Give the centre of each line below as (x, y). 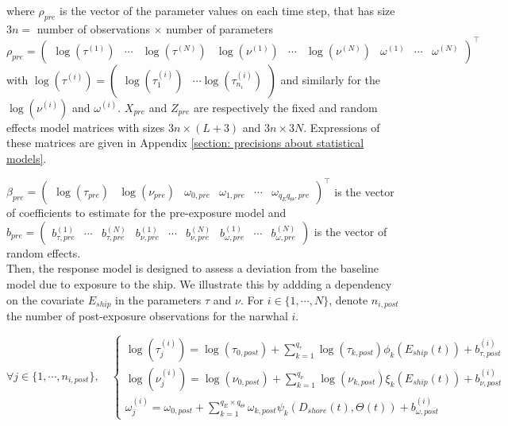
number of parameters (219, 28)
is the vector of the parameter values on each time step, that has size (227, 10)
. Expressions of (342, 127)
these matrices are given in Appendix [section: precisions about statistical (185, 143)
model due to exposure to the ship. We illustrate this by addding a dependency (199, 283)
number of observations (93, 28)
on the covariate (46, 299)
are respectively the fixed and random (285, 107)
